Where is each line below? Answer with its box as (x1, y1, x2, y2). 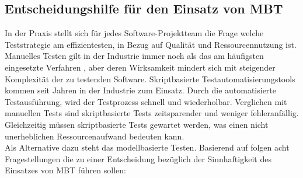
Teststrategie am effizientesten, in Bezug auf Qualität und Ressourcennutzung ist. (5, 38, 297, 50)
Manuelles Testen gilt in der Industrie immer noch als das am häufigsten (5, 50, 264, 62)
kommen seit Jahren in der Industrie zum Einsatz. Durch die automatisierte (5, 84, 277, 96)
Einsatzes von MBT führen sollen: (5, 164, 126, 176)
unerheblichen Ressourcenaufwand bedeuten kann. (5, 130, 184, 142)
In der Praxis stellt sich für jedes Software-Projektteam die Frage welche (5, 27, 264, 39)
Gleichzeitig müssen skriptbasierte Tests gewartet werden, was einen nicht (5, 118, 269, 130)
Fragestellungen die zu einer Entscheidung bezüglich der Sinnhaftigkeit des (5, 152, 271, 165)
